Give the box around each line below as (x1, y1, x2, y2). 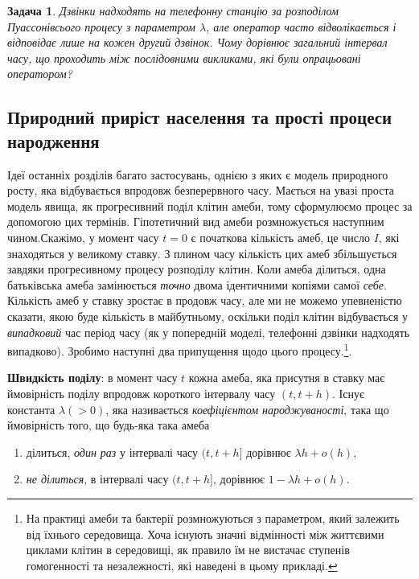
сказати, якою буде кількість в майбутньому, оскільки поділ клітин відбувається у (7, 307, 408, 324)
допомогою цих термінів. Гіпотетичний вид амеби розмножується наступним (7, 213, 384, 230)
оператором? (7, 65, 72, 82)
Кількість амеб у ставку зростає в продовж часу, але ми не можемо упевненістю (7, 292, 402, 309)
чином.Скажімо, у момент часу (7, 228, 159, 245)
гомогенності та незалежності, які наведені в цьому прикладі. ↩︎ (26, 556, 338, 573)
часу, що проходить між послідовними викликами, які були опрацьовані (7, 49, 361, 66)
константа (7, 400, 55, 417)
